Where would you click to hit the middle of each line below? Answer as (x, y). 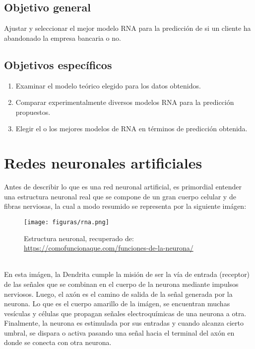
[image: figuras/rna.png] (66, 222)
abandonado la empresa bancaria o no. (63, 38)
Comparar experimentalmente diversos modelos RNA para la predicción (125, 102)
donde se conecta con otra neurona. (58, 342)
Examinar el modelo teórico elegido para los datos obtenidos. (108, 85)
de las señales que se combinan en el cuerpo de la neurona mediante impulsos (121, 284)
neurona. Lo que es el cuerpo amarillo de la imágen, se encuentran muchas (117, 304)
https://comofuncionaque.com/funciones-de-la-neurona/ (109, 248)
